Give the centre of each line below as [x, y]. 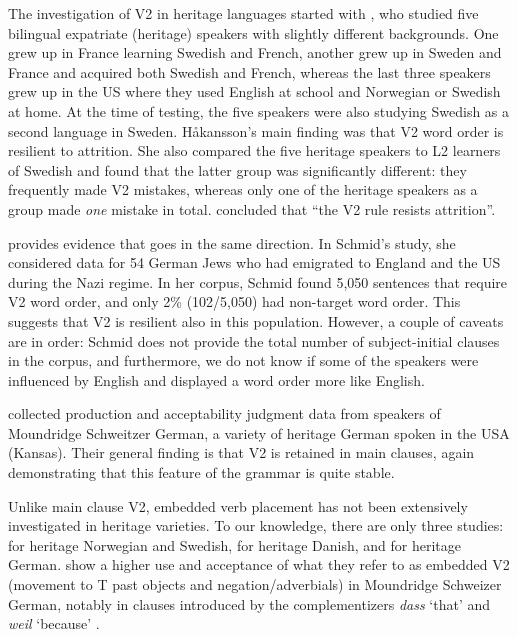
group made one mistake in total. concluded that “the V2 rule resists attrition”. [252, 208]
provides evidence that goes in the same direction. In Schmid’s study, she [232, 242]
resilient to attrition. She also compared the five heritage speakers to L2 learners [254, 150]
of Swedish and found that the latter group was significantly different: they [237, 169]
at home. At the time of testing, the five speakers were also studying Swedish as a [259, 110]
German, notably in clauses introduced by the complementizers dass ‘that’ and [249, 603]
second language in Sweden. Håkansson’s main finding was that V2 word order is [256, 130]
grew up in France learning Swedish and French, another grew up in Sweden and [255, 52]
